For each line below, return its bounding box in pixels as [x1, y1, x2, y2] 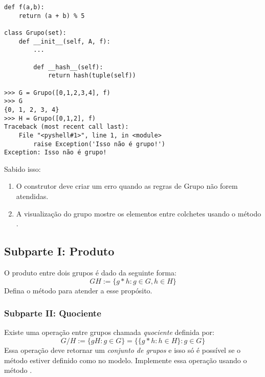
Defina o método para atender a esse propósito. [4, 285, 152, 295]
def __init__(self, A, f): [18, 37, 111, 45]
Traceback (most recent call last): [4, 123, 129, 131]
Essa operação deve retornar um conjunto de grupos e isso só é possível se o [4, 344, 241, 355]
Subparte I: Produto [4, 243, 115, 259]
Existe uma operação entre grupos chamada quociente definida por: [4, 327, 214, 338]
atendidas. [16, 191, 49, 201]
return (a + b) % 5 [18, 12, 85, 19]
